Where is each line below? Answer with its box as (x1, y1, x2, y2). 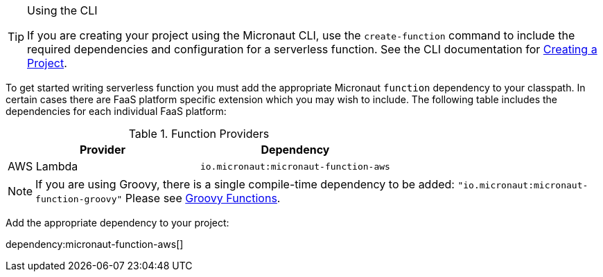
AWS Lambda (8, 159, 78, 173)
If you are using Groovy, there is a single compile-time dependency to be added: (35, 177, 455, 191)
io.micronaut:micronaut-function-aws (200, 161, 390, 172)
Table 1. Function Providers (128, 127, 270, 141)
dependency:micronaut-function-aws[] (6, 238, 184, 250)
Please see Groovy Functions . (125, 191, 281, 205)
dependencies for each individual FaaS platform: (6, 105, 227, 117)
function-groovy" (35, 194, 123, 204)
